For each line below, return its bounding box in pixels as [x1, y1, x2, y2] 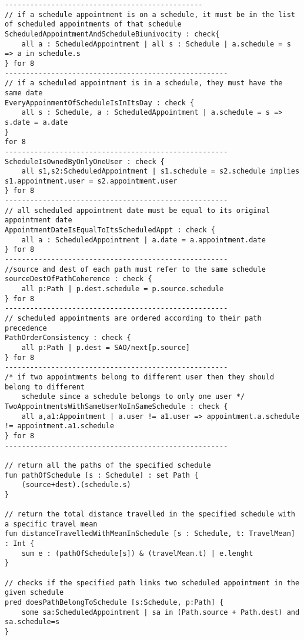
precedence [5, 324, 47, 332]
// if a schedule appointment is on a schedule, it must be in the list [5, 10, 295, 19]
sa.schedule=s [5, 618, 60, 626]
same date [5, 88, 43, 97]
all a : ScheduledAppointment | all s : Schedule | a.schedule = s [21, 39, 291, 48]
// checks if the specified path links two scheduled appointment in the [5, 578, 300, 587]
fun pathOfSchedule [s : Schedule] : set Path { [5, 471, 199, 479]
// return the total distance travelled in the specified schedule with [5, 510, 295, 519]
